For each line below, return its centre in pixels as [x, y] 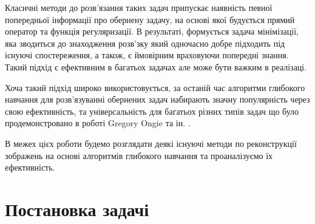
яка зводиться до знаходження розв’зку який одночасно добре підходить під [145, 43]
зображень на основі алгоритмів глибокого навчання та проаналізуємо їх [139, 155]
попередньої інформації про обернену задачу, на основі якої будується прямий [150, 19]
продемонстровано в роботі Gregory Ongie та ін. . [98, 123]
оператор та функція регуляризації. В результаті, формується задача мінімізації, [152, 31]
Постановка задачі [77, 209]
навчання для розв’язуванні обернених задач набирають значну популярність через [157, 99]
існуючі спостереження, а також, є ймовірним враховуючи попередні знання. [147, 55]
